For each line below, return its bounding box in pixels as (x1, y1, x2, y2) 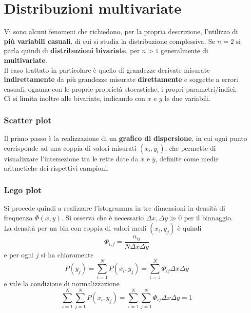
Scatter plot (4, 114, 52, 126)
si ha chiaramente (41, 249, 94, 259)
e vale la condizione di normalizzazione (4, 278, 119, 289)
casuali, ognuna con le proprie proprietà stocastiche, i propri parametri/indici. (4, 83, 237, 94)
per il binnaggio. (184, 212, 233, 222)
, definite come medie (155, 153, 219, 163)
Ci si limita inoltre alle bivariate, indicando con (4, 93, 145, 103)
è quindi (177, 223, 202, 233)
